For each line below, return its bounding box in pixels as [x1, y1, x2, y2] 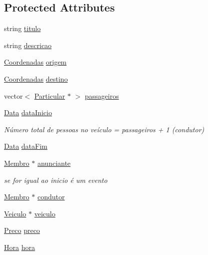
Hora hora [4, 241, 35, 252]
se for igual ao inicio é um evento [4, 174, 107, 185]
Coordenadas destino [4, 73, 68, 84]
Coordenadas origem [4, 57, 67, 67]
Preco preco [4, 225, 40, 235]
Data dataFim [4, 141, 47, 151]
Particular [34, 90, 65, 101]
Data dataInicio [4, 107, 52, 118]
